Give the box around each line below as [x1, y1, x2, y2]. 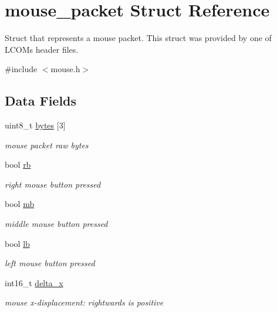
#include [5, 63, 38, 75]
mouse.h [50, 63, 80, 75]
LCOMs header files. [5, 43, 79, 55]
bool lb [5, 237, 30, 249]
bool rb [5, 158, 31, 171]
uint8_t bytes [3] [5, 119, 66, 131]
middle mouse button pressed [5, 218, 108, 230]
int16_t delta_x [5, 276, 63, 289]
